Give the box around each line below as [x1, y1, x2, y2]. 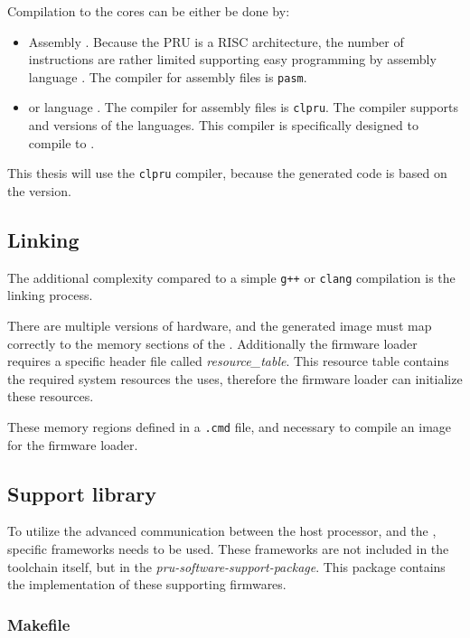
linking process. [7, 286, 93, 305]
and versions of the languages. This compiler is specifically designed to [28, 116, 418, 135]
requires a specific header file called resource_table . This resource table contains [7, 352, 449, 371]
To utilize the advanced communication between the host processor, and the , [7, 521, 437, 540]
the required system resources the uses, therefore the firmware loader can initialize [7, 369, 463, 388]
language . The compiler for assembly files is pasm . [28, 67, 307, 86]
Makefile [7, 613, 70, 635]
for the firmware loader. [7, 435, 138, 454]
